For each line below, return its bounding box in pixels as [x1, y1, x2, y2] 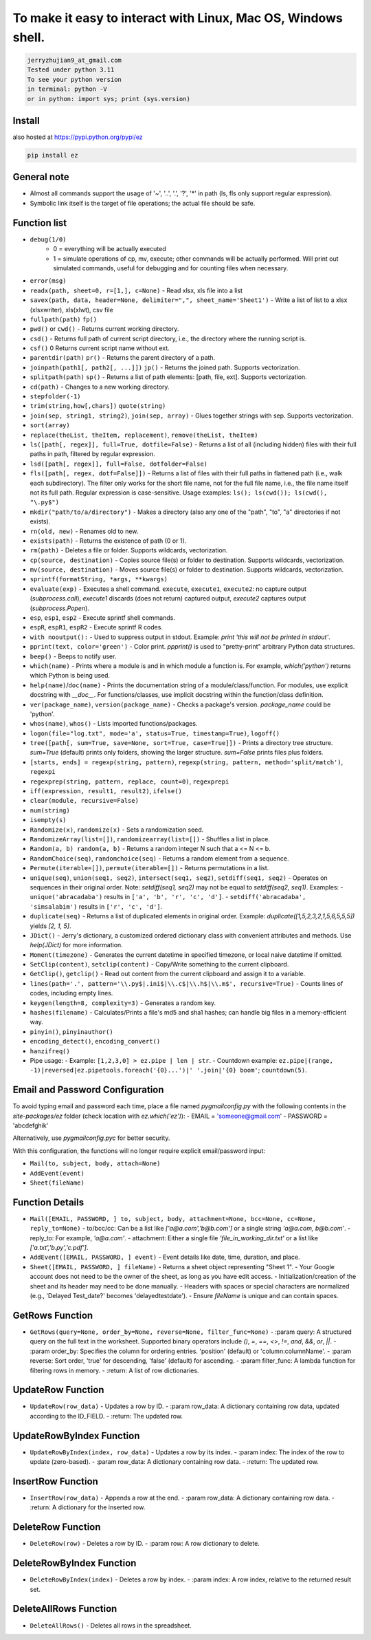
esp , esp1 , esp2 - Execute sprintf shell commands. [30, 614, 175, 622]
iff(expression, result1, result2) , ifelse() [30, 787, 182, 795]
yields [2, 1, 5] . [30, 922, 71, 930]
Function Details [12, 1196, 85, 1208]
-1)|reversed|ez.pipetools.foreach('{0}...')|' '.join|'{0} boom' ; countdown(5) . [30, 1066, 307, 1075]
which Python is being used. [30, 671, 110, 680]
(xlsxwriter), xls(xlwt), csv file [30, 305, 113, 314]
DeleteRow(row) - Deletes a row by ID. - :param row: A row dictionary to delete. [30, 1540, 260, 1548]
